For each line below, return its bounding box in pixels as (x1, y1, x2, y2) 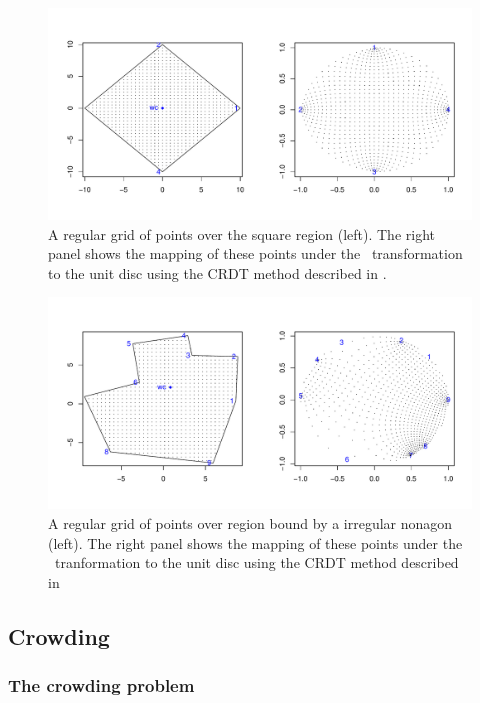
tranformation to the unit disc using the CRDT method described (54, 552, 459, 573)
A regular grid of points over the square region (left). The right (48, 223, 436, 244)
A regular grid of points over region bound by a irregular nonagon (48, 512, 453, 533)
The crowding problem (8, 673, 195, 698)
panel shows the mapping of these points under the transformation (48, 243, 463, 264)
